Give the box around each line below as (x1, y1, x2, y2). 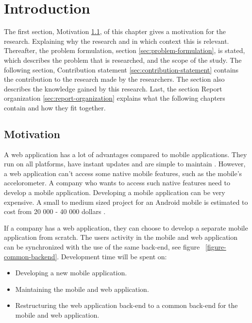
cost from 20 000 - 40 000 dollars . (4, 206, 106, 216)
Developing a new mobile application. (15, 268, 127, 278)
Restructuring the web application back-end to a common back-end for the (15, 300, 238, 310)
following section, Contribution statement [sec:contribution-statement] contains (4, 64, 239, 74)
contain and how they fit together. (4, 102, 106, 112)
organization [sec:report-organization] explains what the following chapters (4, 93, 225, 103)
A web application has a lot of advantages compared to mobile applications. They (4, 149, 247, 159)
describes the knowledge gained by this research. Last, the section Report (4, 83, 222, 93)
